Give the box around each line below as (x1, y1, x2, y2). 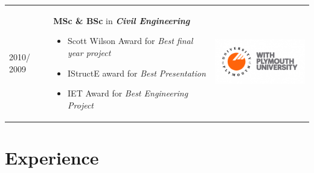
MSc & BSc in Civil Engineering (53, 14, 190, 27)
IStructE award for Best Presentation (68, 66, 206, 79)
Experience (5, 145, 99, 169)
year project (68, 46, 111, 58)
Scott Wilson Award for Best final (68, 34, 193, 47)
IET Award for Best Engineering (68, 87, 188, 99)
